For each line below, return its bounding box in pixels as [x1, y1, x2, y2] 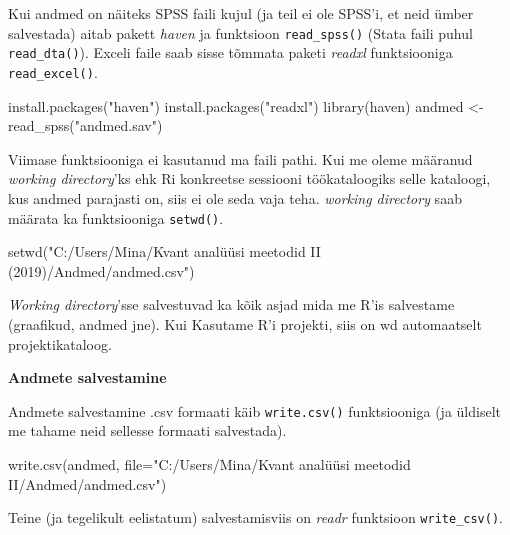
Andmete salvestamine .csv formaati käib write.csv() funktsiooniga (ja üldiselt [8, 400, 501, 421]
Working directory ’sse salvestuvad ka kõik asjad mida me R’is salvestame [8, 294, 455, 315]
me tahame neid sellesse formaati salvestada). [8, 420, 287, 441]
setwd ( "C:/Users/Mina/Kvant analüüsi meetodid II [8, 241, 321, 262]
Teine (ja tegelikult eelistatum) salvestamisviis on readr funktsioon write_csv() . [8, 507, 503, 528]
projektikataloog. [8, 333, 112, 354]
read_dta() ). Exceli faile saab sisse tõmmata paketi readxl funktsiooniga [8, 42, 453, 63]
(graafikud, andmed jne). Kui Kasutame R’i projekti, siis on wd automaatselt [8, 313, 482, 334]
